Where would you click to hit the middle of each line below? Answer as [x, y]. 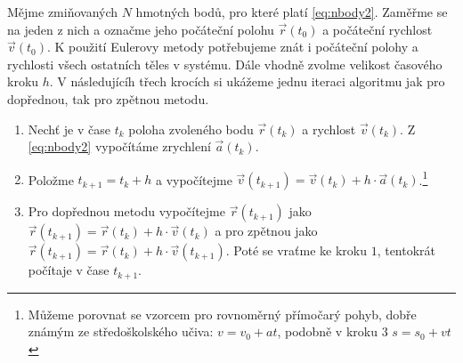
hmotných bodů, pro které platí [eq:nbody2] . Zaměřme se [292, 12]
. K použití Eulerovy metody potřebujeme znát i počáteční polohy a [233, 47]
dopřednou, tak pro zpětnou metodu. [108, 98]
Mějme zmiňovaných [63, 12]
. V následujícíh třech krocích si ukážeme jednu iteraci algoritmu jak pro [247, 81]
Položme [51, 179]
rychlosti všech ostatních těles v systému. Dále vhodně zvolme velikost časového [225, 64]
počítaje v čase [69, 270]
